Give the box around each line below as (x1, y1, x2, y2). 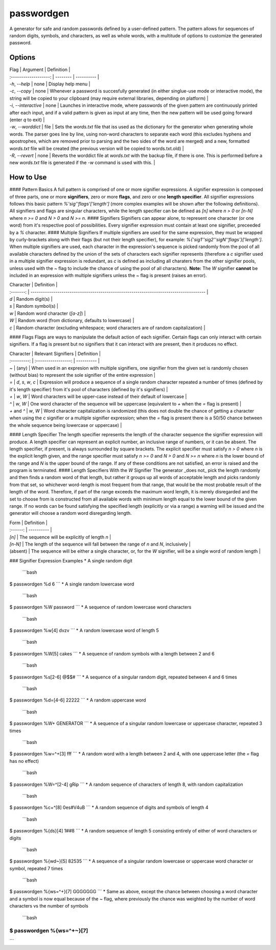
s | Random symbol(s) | (9, 303, 59, 309)
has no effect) (9, 758, 39, 764)
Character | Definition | (9, 282, 58, 288)
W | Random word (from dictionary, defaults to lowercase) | (9, 318, 134, 324)
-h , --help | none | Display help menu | (9, 81, 90, 87)
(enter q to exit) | (9, 117, 45, 123)
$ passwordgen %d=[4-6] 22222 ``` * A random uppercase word (9, 697, 146, 703)
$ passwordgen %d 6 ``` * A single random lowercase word (9, 581, 134, 587)
